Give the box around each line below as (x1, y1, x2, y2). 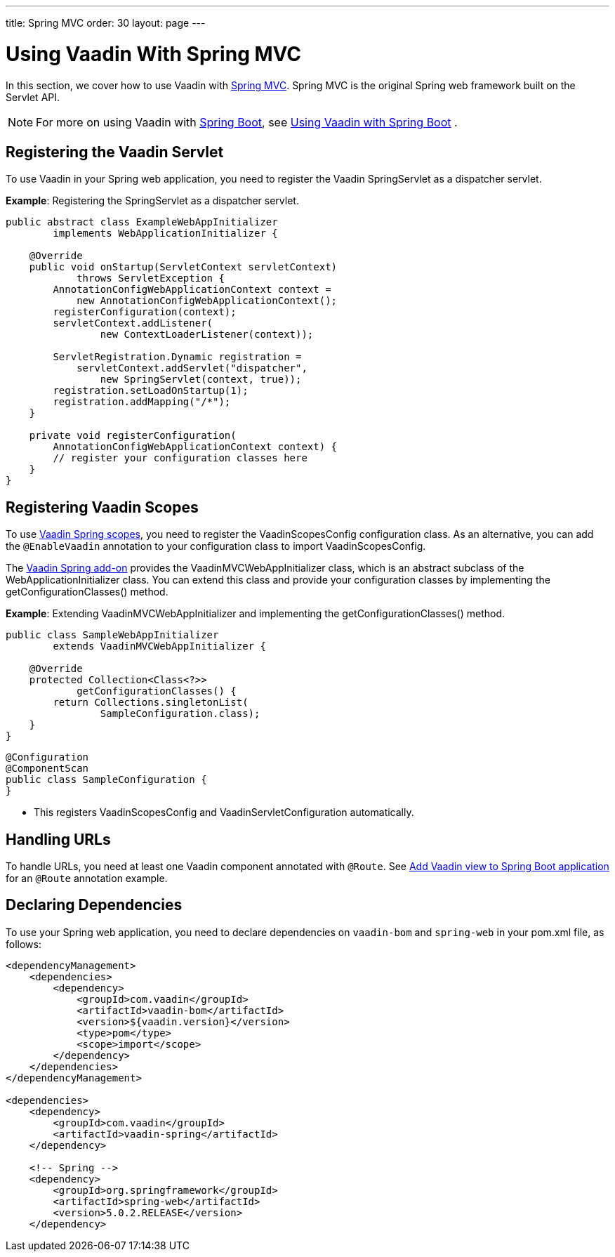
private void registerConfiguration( (29, 430, 237, 442)
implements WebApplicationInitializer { (53, 228, 278, 239)
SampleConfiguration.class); (100, 708, 260, 720)
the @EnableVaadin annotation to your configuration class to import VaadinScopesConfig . (6, 540, 426, 553)
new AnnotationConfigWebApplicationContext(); (77, 295, 338, 307)
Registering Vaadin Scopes (6, 498, 199, 516)
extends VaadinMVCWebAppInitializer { (53, 640, 266, 652)
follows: (6, 937, 41, 950)
